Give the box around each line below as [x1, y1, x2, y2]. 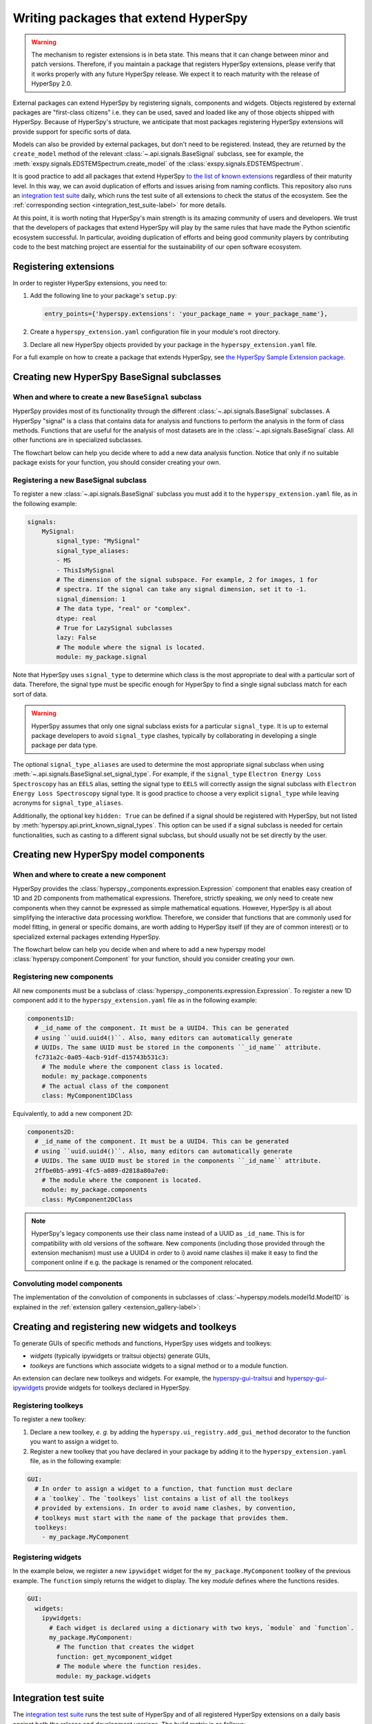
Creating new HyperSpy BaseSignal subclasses [12, 371, 222, 383]
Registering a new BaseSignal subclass [12, 475, 147, 485]
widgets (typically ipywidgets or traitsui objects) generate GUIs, [30, 1352, 211, 1360]
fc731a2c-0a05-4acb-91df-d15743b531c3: [34, 1053, 169, 1061]
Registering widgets [12, 1552, 82, 1562]
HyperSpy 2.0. [31, 79, 72, 88]
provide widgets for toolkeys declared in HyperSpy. [45, 1383, 191, 1392]
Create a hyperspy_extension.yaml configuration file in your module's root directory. [30, 328, 280, 336]
